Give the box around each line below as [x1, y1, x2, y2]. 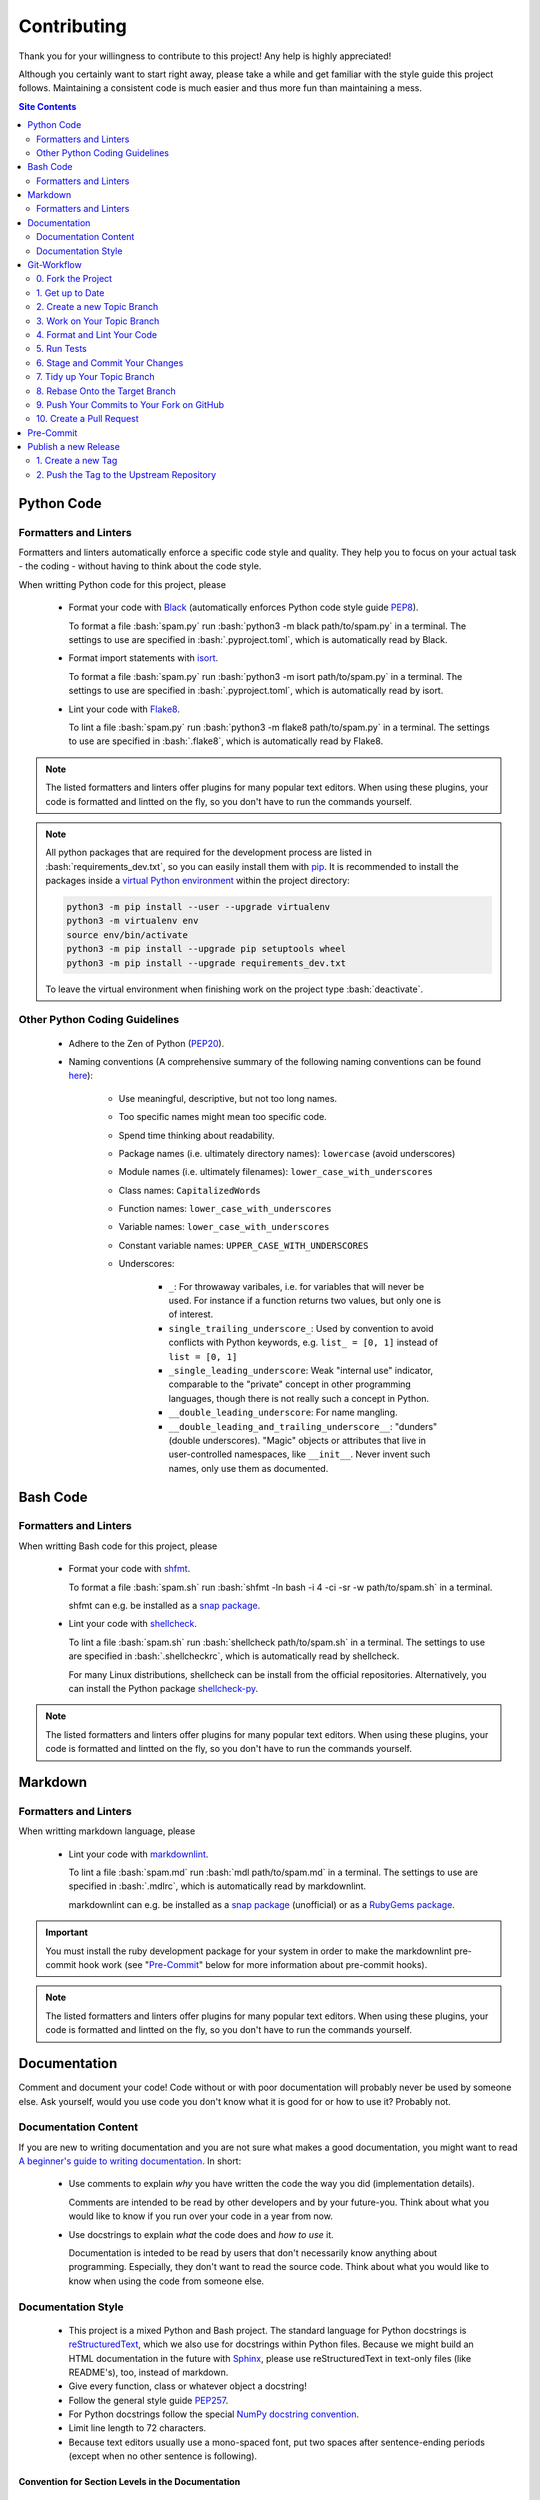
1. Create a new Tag [36, 455, 118, 467]
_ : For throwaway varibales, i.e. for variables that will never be [168, 1280, 425, 1292]
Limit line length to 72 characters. [68, 2422, 207, 2434]
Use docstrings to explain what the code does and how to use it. [68, 2228, 334, 2240]
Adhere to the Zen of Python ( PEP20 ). [68, 1037, 225, 1049]
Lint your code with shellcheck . [68, 1618, 198, 1630]
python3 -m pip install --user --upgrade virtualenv [66, 901, 331, 913]
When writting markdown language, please [18, 1825, 196, 1837]
